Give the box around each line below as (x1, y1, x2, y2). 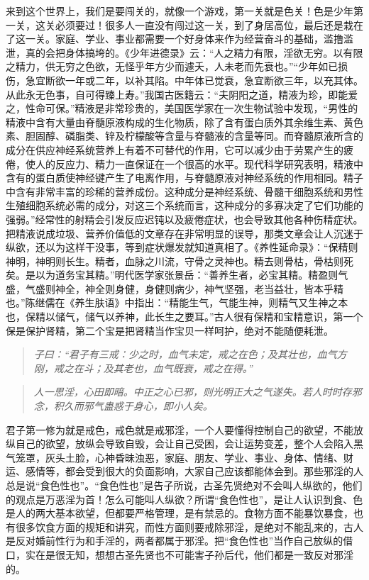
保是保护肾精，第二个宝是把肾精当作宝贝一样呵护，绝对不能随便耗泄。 (6, 323, 334, 338)
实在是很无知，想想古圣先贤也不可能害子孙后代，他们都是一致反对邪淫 (25, 547, 353, 562)
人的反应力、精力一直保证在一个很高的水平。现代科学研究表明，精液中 (35, 156, 363, 171)
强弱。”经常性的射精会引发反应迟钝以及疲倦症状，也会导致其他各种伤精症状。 (6, 211, 363, 226)
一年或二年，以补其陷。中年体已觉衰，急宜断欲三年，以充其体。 (65, 72, 363, 87)
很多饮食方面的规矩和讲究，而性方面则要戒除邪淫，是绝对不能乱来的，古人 (15, 519, 363, 534)
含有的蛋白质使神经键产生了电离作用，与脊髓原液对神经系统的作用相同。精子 (6, 170, 363, 185)
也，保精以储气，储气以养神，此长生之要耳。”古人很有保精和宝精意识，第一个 (6, 309, 363, 324)
